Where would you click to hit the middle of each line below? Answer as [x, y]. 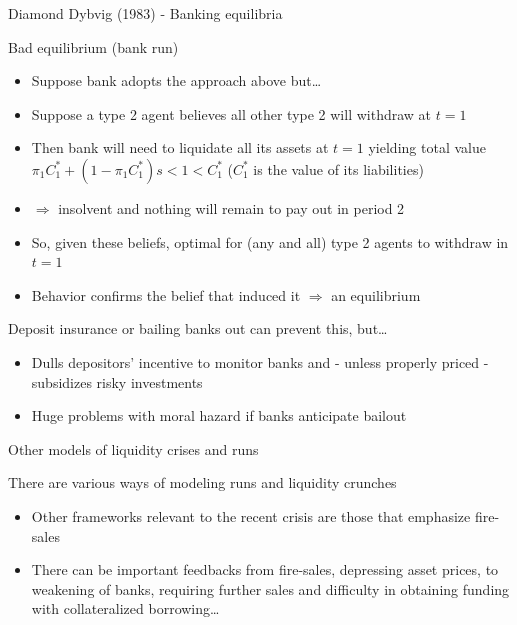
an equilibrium [376, 294]
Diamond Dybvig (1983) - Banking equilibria [145, 13]
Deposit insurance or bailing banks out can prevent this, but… [198, 328]
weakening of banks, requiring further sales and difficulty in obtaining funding [270, 588]
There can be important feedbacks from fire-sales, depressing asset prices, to [265, 569]
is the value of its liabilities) [338, 168]
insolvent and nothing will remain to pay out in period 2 [231, 207]
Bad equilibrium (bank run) [93, 46]
